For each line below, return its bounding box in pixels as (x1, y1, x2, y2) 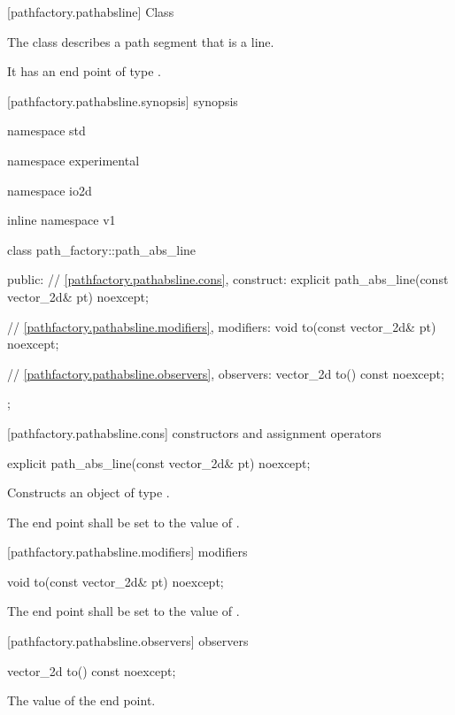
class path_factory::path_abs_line (7, 240, 197, 258)
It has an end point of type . (7, 62, 161, 81)
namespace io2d (7, 181, 92, 199)
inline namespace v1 (7, 211, 116, 229)
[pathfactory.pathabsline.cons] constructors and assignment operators (7, 423, 382, 442)
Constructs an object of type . (7, 483, 170, 502)
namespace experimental (7, 150, 140, 169)
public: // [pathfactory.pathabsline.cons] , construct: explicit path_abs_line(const (7, 270, 449, 288)
